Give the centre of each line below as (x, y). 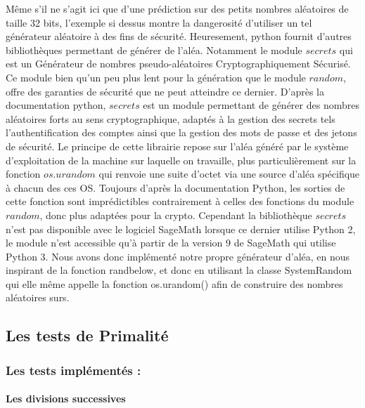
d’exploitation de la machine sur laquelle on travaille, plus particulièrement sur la (181, 160)
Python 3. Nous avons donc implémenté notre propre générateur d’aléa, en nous (178, 256)
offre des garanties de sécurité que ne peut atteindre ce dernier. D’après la (165, 91)
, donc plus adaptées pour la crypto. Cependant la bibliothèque (176, 215)
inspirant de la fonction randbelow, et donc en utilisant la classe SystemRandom (179, 270)
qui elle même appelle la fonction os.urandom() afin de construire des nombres (174, 283)
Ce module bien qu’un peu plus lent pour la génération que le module (156, 77)
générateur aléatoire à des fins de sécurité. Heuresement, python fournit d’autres (179, 36)
